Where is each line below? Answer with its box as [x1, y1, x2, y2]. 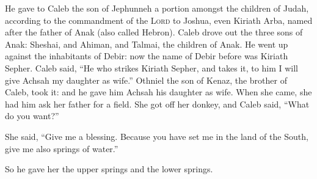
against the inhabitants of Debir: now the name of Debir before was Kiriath [5, 49, 288, 62]
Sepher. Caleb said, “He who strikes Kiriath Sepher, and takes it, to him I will [5, 61, 298, 74]
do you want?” [5, 109, 59, 122]
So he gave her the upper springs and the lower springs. [5, 163, 213, 175]
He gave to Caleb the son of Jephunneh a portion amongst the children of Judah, [5, 2, 309, 14]
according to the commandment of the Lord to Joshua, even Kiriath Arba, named [5, 13, 313, 26]
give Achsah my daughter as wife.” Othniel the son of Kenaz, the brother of [5, 73, 287, 86]
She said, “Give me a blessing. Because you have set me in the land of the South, [5, 130, 308, 142]
